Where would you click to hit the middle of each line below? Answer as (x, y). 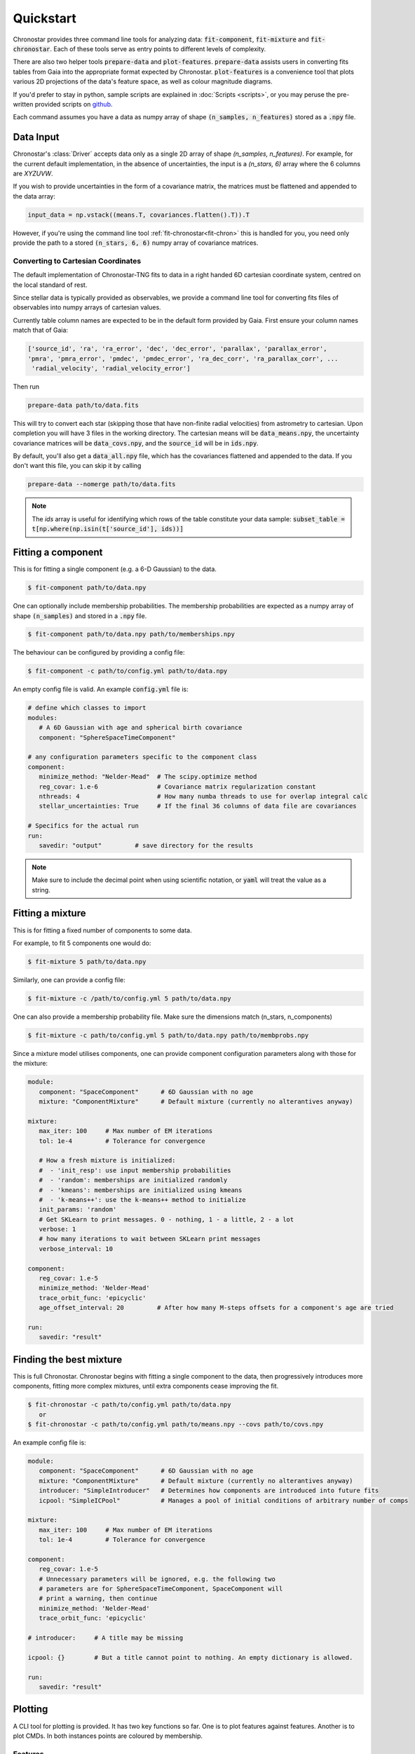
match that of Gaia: (41, 330)
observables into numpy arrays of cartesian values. (87, 307)
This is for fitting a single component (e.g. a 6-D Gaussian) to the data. (115, 569)
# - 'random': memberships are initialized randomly (133, 1180)
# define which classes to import (87, 708)
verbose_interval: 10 (76, 1248)
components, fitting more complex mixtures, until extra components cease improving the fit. (146, 1386)
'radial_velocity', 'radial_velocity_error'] (111, 368)
